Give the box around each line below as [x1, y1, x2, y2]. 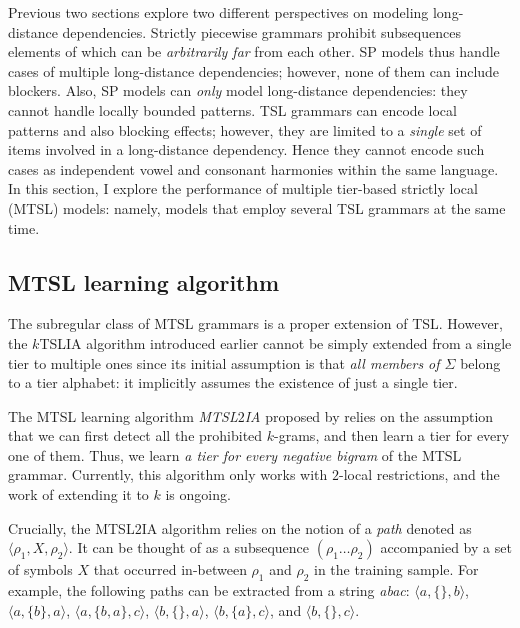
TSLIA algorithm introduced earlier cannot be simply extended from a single [39, 332, 512, 353]
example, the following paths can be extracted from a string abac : [8, 580, 410, 601]
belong [460, 352, 501, 373]
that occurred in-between [93, 559, 247, 580]
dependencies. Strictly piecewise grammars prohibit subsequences [62, 21, 461, 42]
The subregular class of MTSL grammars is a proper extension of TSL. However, [8, 313, 503, 334]
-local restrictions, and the [338, 464, 500, 485]
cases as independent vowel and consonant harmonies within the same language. [8, 158, 499, 179]
